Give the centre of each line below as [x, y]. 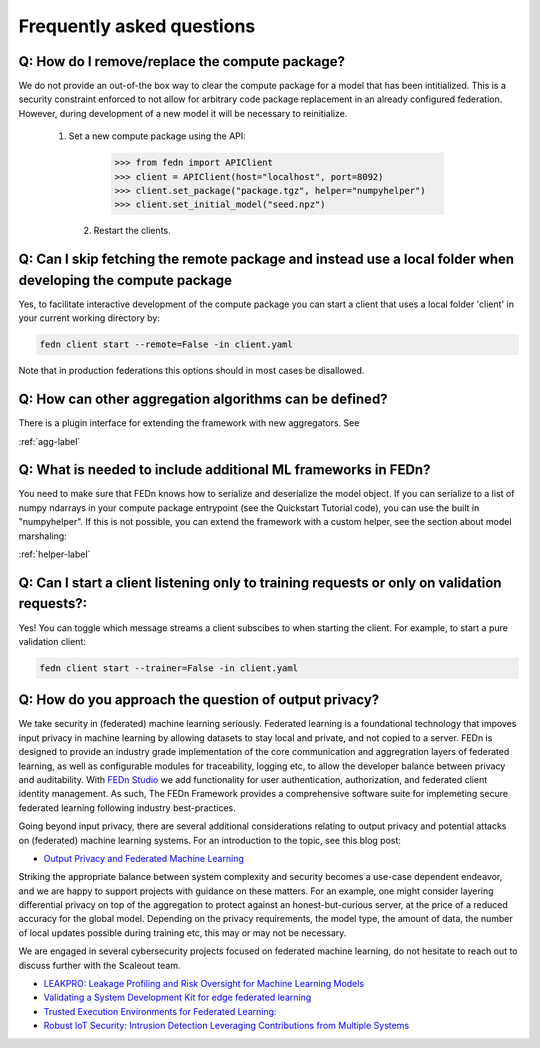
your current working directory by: [89, 318]
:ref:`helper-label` [54, 554]
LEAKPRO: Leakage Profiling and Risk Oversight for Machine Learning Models [204, 984]
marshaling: [42, 536]
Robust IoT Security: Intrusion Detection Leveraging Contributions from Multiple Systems [226, 1026]
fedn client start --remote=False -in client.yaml [166, 344]
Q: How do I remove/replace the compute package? [181, 61]
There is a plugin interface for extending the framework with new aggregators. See [189, 423]
